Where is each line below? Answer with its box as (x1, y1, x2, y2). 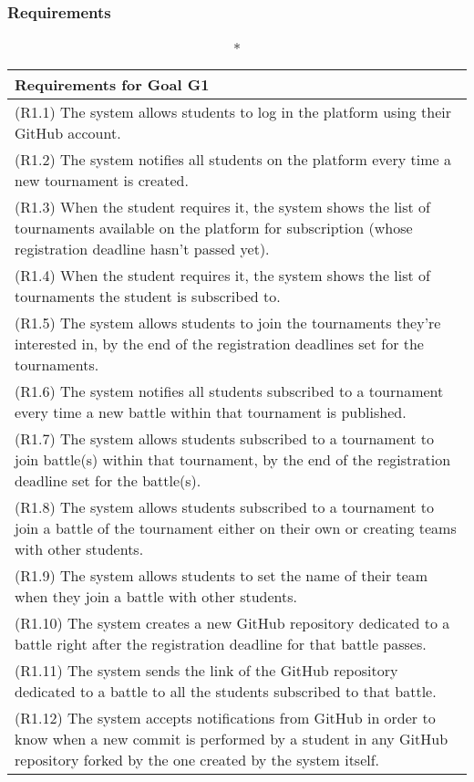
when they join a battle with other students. (15, 586, 298, 608)
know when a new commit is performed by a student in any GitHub (15, 728, 448, 750)
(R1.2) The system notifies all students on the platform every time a (15, 149, 451, 171)
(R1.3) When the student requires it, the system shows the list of (15, 196, 431, 218)
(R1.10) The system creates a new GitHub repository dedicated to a (15, 612, 450, 634)
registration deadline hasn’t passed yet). (15, 238, 270, 260)
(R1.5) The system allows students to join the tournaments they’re (15, 312, 441, 334)
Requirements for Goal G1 (15, 74, 210, 96)
